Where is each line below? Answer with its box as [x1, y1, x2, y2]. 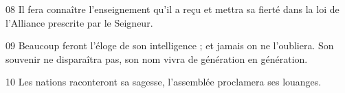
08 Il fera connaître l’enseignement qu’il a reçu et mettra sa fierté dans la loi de [5, 2, 340, 16]
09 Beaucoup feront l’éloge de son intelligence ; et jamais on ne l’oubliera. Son [5, 38, 334, 53]
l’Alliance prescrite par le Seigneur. [5, 15, 153, 29]
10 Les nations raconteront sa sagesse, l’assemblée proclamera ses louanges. [5, 75, 322, 89]
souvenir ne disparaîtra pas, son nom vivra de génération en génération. [5, 51, 308, 66]
